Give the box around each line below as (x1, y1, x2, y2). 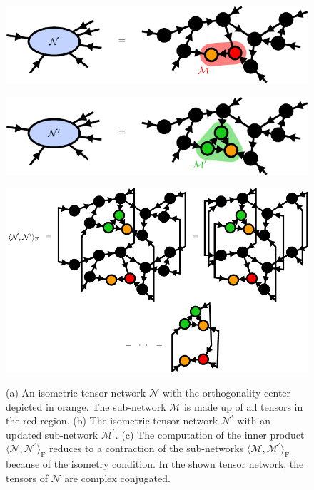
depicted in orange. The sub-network (6, 399, 166, 414)
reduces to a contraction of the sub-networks (49, 441, 244, 456)
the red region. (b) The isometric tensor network (6, 413, 218, 428)
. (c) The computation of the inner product (115, 427, 305, 441)
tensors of (6, 470, 48, 485)
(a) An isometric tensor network (6, 385, 146, 400)
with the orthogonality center (162, 385, 291, 400)
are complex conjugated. (64, 470, 171, 485)
